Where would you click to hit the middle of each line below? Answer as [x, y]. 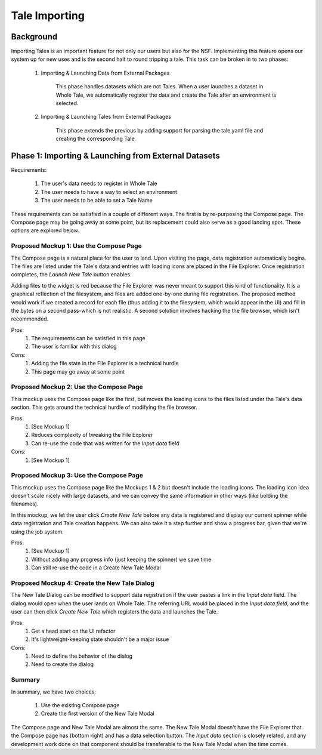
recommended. [30, 319]
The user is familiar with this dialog [74, 347]
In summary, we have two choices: [54, 692]
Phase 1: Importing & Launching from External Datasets [115, 156]
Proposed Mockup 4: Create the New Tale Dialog [83, 583]
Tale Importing [48, 16]
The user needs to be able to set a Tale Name [97, 201]
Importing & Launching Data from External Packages [105, 73]
